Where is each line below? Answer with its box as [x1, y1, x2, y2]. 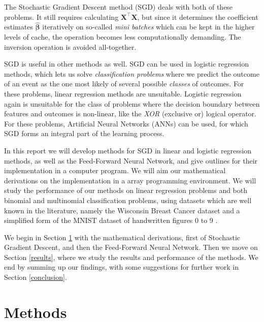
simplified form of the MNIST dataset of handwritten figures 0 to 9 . [4, 215, 218, 226]
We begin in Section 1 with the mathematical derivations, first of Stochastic [4, 232, 241, 242]
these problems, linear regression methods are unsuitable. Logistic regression [4, 88, 242, 99]
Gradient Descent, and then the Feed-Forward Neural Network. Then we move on [4, 242, 258, 252]
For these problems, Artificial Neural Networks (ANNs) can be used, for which [4, 118, 248, 128]
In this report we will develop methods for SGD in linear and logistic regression [4, 145, 252, 155]
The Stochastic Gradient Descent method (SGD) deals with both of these [4, 2, 233, 12]
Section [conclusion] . [4, 272, 67, 282]
